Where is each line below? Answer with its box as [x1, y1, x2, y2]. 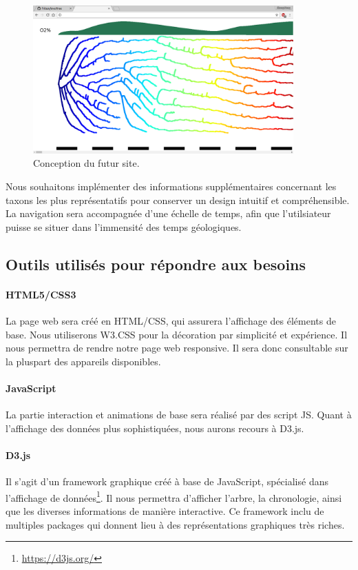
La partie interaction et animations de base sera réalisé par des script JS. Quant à [6, 407, 352, 422]
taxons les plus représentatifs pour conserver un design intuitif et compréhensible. [6, 192, 350, 207]
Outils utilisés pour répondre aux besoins [6, 253, 306, 274]
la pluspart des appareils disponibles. [6, 354, 161, 368]
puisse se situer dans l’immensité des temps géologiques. [6, 219, 242, 234]
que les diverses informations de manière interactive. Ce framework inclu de [6, 503, 324, 518]
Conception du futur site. [33, 156, 140, 170]
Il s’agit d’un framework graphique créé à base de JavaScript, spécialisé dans [6, 474, 328, 489]
